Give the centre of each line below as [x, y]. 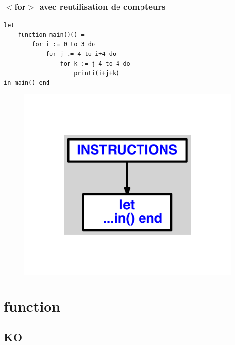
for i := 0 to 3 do [64, 44]
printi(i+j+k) [97, 73]
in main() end [27, 83]
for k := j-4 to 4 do [95, 64]
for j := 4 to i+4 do [81, 54]
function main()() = [51, 35]
